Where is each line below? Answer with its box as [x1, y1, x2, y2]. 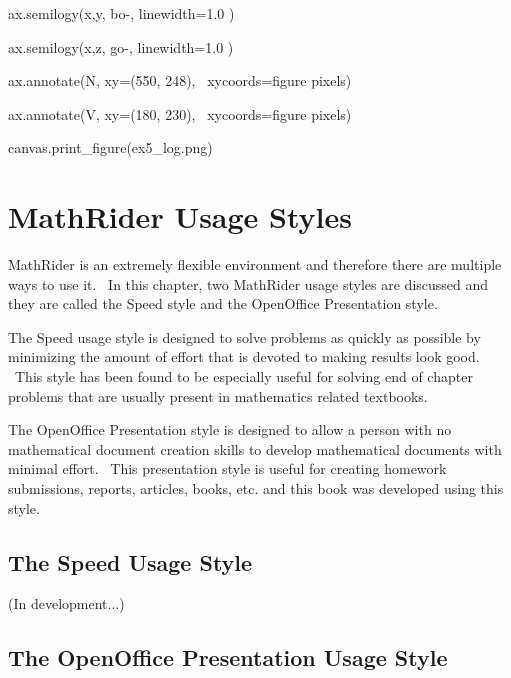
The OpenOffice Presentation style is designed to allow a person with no [8, 419, 452, 440]
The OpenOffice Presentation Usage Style [8, 642, 448, 673]
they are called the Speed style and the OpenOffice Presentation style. [8, 293, 438, 314]
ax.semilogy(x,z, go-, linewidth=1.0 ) [8, 36, 234, 57]
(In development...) [8, 593, 125, 614]
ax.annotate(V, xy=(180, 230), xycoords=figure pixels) [8, 103, 352, 124]
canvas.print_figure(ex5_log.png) [8, 137, 213, 158]
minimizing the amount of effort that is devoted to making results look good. [8, 346, 480, 367]
